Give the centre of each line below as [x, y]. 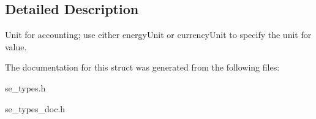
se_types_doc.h [35, 108]
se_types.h [25, 87]
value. [16, 46]
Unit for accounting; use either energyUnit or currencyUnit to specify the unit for [158, 35]
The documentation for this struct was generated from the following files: [142, 67]
